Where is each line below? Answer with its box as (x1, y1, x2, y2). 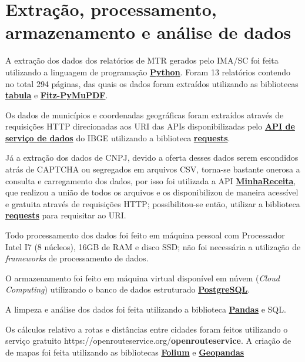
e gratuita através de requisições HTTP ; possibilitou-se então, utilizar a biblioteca (5, 197, 300, 210)
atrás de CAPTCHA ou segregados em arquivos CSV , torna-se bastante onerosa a (5, 163, 300, 175)
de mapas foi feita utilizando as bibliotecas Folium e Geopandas (5, 346, 244, 358)
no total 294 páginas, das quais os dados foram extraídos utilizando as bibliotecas (5, 77, 299, 89)
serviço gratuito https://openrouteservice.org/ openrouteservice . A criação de (5, 334, 291, 347)
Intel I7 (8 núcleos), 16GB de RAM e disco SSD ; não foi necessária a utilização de (5, 240, 301, 253)
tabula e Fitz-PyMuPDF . (5, 89, 108, 101)
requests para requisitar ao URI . (5, 209, 126, 221)
